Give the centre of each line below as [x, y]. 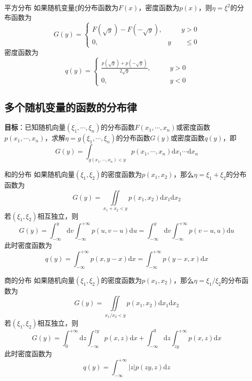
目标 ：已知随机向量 [35, 127]
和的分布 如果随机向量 [40, 174]
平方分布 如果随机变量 [40, 7]
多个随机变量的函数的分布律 [71, 107]
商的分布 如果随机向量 [40, 280]
